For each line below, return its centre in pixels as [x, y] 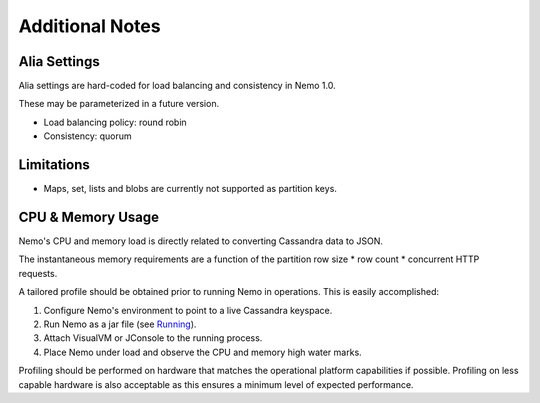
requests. [38, 273]
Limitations [54, 165]
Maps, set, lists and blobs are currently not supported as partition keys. [190, 189]
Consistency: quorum [87, 136]
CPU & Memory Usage [89, 216]
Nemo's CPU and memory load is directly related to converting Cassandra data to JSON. [201, 241]
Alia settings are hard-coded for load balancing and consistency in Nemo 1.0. [177, 86]
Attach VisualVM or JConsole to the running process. [153, 338]
